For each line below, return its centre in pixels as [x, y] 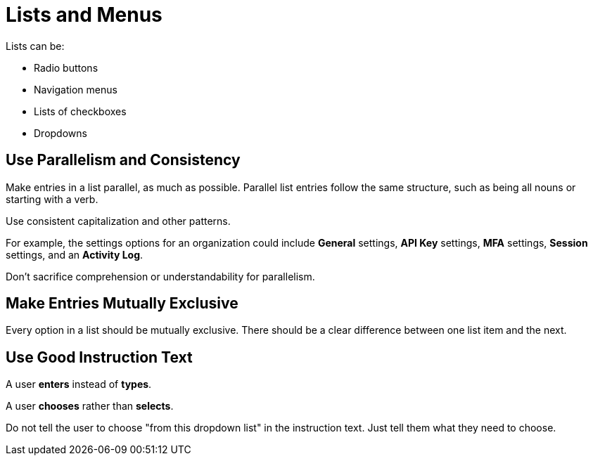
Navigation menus [76, 89]
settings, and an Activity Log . [75, 254]
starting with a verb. [52, 199]
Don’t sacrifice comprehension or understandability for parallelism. [160, 276]
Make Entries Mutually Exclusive [122, 304]
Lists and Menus [84, 15]
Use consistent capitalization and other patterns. [118, 221]
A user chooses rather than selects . [90, 406]
